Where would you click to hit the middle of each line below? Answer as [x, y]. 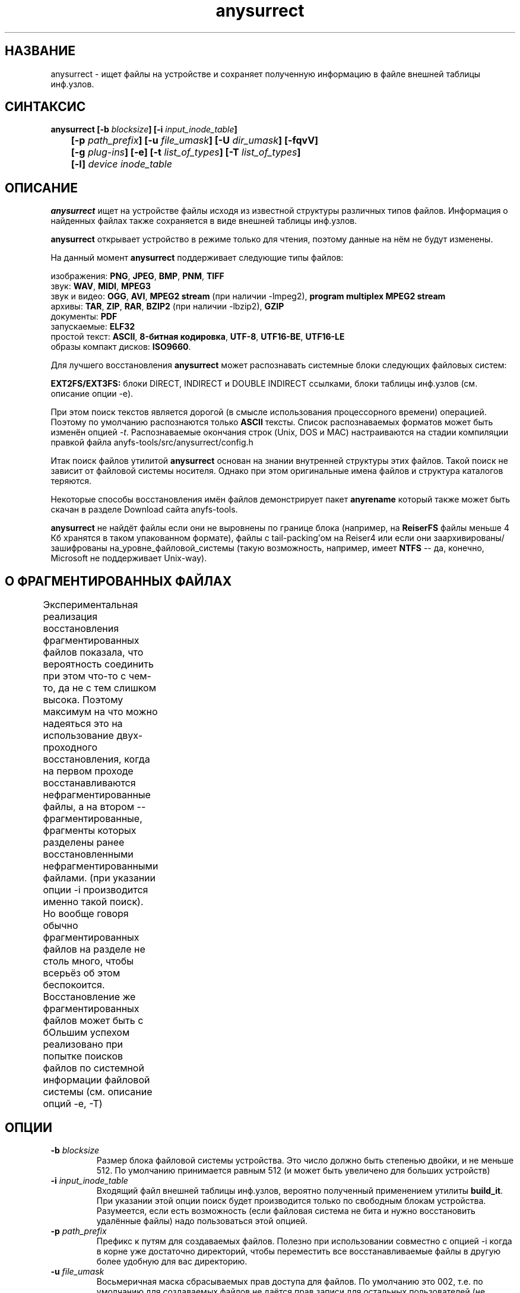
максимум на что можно [100, 712]
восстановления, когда [96, 759]
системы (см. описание [98, 1092]
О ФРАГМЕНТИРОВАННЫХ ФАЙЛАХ [118, 581]
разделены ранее [84, 842]
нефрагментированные [97, 795]
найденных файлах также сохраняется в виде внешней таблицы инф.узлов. [204, 221]
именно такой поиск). [93, 902]
